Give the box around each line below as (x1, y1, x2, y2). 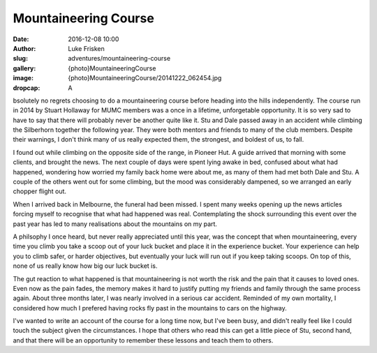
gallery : (13, 63, 36, 73)
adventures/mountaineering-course (68, 54, 171, 63)
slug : (13, 54, 28, 63)
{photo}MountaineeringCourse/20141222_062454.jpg (68, 74, 222, 82)
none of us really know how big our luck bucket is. (13, 262, 158, 270)
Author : (13, 44, 36, 52)
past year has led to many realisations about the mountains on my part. (13, 220, 218, 228)
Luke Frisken (68, 44, 105, 52)
